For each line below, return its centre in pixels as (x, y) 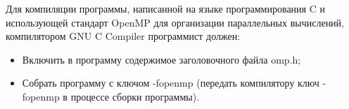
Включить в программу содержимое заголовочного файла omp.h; (161, 59)
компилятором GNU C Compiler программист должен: (123, 36)
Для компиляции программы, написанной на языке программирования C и (165, 8)
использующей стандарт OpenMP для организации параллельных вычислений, (175, 22)
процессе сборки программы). (135, 96)
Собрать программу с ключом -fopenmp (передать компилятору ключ (171, 83)
